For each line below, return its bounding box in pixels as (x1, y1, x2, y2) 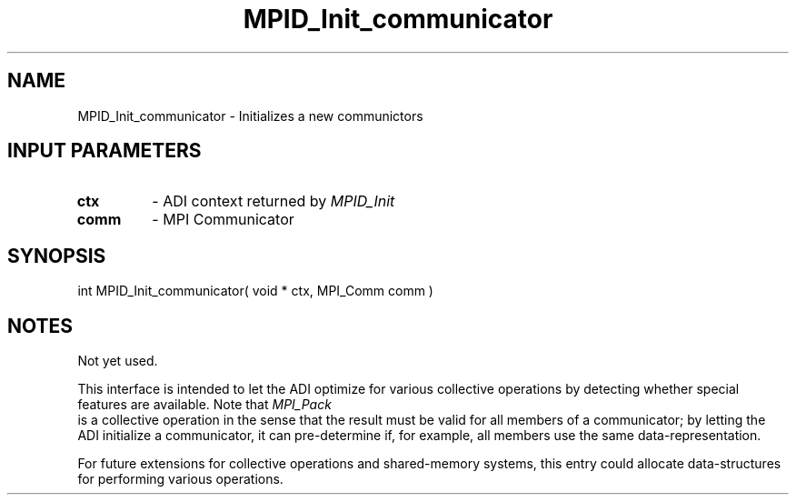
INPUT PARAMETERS (7, 139, 202, 163)
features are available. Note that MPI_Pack (77, 397, 332, 413)
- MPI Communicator (152, 210, 294, 229)
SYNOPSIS (7, 244, 106, 267)
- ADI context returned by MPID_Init (152, 192, 395, 211)
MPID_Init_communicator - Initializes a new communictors (77, 107, 423, 124)
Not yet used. (77, 353, 158, 369)
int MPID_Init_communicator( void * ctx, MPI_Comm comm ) (77, 283, 433, 299)
